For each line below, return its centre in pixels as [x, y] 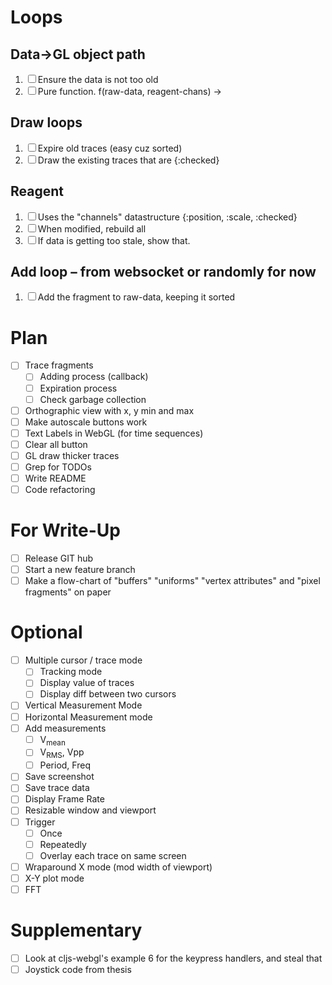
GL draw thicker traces [72, 455]
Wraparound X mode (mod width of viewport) [118, 867]
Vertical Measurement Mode [83, 705]
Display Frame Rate [64, 799]
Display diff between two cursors [108, 694]
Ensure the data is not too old [98, 79]
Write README [55, 478]
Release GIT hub [59, 558]
